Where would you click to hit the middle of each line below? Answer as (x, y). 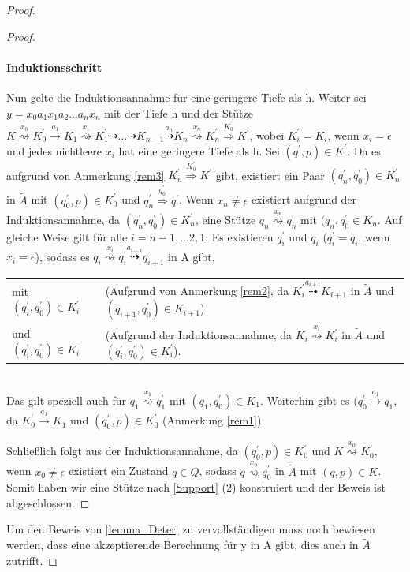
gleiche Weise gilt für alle (67, 236)
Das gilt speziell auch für (67, 400)
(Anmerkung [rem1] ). (214, 420)
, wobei (267, 135)
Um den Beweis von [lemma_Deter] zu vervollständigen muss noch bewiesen (191, 529)
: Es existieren (239, 236)
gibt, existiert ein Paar (270, 175)
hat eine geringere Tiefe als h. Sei (199, 150)
